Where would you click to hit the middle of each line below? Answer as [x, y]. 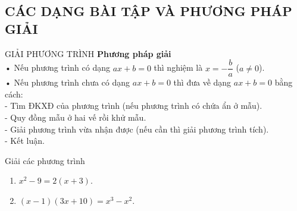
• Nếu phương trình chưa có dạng [68, 82]
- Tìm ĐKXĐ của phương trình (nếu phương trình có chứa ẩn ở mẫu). [134, 105]
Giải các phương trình [45, 160]
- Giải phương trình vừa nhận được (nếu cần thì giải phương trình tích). [137, 129]
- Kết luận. [25, 141]
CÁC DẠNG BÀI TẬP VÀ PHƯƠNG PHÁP [148, 11]
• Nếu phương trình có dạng [58, 67]
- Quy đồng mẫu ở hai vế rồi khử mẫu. [76, 117]
